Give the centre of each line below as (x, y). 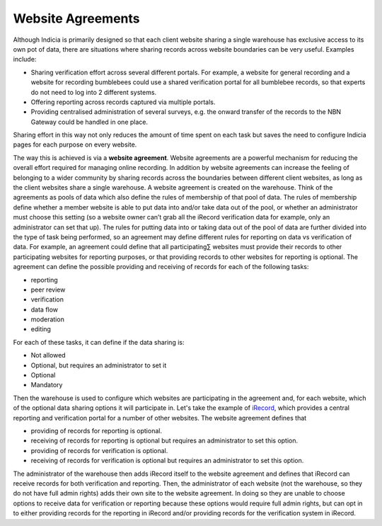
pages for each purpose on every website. (75, 144)
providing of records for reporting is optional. (97, 431)
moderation (48, 319)
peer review (48, 290)
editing (41, 329)
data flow (45, 309)
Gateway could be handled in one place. (89, 122)
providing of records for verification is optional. (99, 450)
